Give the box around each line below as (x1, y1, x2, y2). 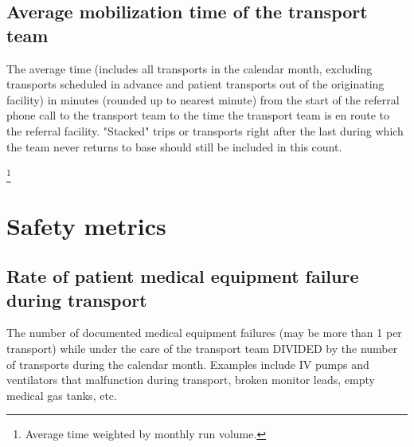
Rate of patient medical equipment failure (6, 264, 359, 288)
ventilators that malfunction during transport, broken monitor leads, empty (6, 371, 375, 388)
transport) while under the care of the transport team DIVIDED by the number (6, 340, 398, 357)
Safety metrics (6, 209, 166, 241)
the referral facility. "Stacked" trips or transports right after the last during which (6, 122, 404, 139)
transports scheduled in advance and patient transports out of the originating (6, 76, 385, 92)
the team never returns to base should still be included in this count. (6, 138, 342, 155)
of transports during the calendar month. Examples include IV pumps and (6, 355, 369, 372)
